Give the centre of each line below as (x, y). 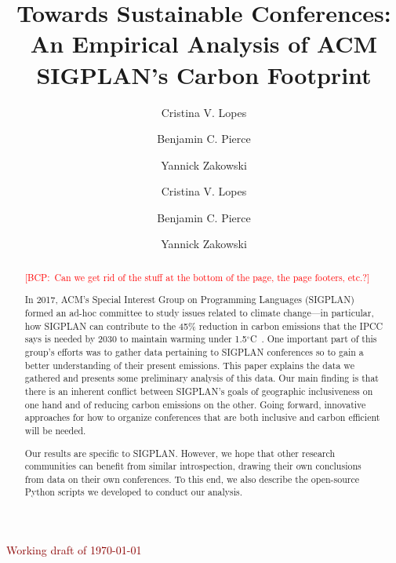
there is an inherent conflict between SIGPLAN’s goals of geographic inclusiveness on (199, 391)
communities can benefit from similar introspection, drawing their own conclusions (193, 466)
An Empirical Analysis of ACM (204, 44)
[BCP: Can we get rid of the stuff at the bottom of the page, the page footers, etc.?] (197, 277)
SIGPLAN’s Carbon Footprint (204, 74)
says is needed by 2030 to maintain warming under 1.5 (136, 339)
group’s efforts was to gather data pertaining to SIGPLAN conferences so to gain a (194, 352)
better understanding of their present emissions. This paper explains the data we (189, 365)
